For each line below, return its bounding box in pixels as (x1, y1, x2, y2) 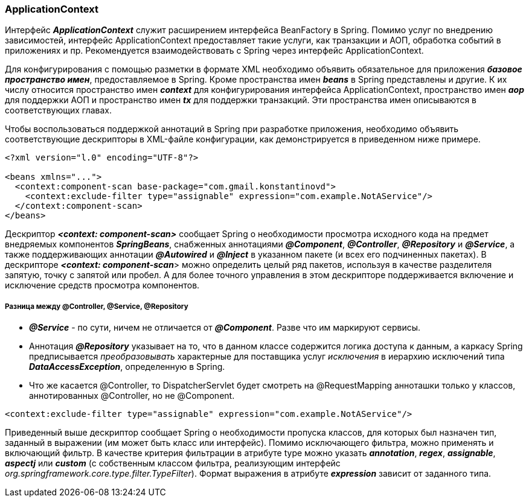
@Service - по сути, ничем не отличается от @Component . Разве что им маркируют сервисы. (29, 322, 421, 333)
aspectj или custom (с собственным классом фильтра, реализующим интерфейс (5, 458, 341, 469)
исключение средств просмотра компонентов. (5, 280, 200, 291)
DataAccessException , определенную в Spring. (29, 361, 225, 372)
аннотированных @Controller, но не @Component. (29, 390, 235, 401)
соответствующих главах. (5, 105, 112, 116)
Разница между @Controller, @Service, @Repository (5, 302, 188, 311)
